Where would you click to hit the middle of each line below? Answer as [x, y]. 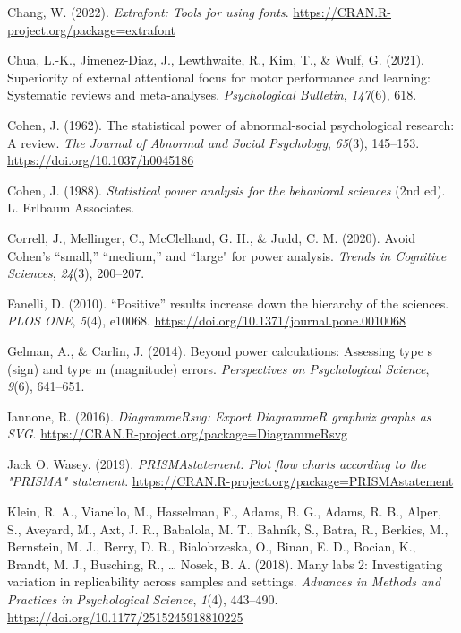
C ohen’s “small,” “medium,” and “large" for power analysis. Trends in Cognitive [227, 255]
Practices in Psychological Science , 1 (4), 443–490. [143, 599]
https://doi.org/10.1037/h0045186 [101, 160]
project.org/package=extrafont [91, 29]
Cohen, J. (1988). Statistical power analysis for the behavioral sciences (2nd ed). [226, 190]
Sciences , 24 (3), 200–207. [76, 273]
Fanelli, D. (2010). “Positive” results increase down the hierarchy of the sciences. [228, 303]
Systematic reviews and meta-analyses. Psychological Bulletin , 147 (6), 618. [212, 95]
